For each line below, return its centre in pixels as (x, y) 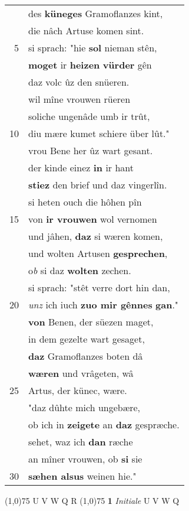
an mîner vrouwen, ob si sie (85, 459)
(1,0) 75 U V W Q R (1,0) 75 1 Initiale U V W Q (92, 500)
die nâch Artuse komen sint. (86, 30)
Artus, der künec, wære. (78, 390)
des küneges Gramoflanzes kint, (96, 13)
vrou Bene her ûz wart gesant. (91, 150)
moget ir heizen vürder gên (90, 65)
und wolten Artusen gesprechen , (98, 253)
